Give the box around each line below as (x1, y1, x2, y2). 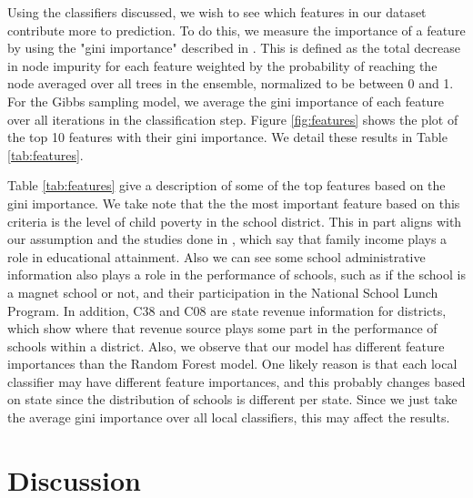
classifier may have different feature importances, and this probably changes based (7, 371, 466, 391)
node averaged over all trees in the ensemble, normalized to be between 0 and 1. (7, 74, 454, 93)
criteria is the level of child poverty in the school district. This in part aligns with (7, 211, 462, 230)
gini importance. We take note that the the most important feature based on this (7, 193, 460, 212)
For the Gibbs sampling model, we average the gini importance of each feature (7, 91, 445, 110)
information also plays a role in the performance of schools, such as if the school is (7, 265, 466, 284)
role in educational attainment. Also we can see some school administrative (7, 247, 426, 266)
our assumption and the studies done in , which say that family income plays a (7, 229, 448, 249)
